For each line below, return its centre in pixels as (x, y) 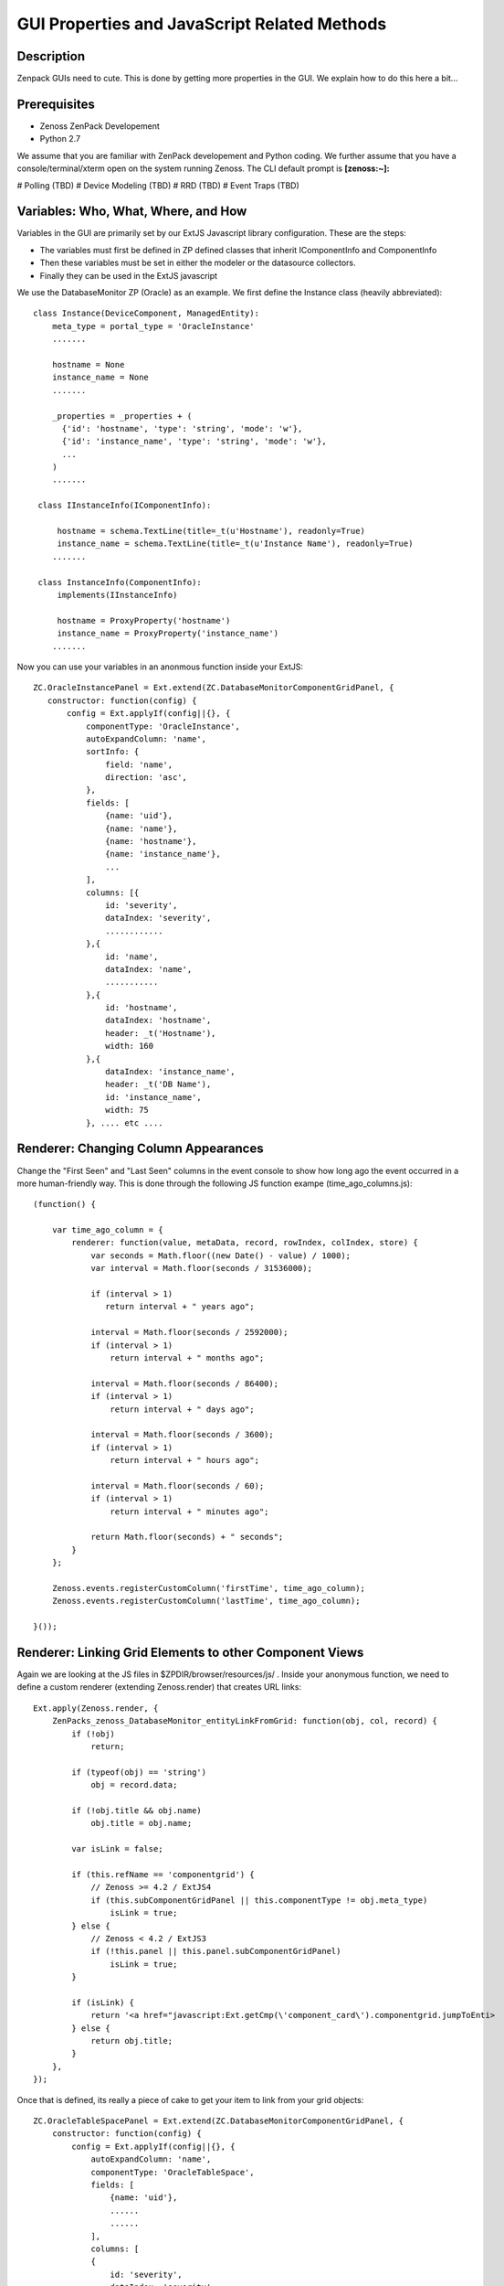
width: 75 (127, 1110)
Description (51, 56)
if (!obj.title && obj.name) (137, 1811)
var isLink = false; (117, 1849)
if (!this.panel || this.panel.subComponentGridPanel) (216, 1951)
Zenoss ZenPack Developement (100, 126)
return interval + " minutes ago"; (189, 1512)
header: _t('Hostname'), (161, 1033)
